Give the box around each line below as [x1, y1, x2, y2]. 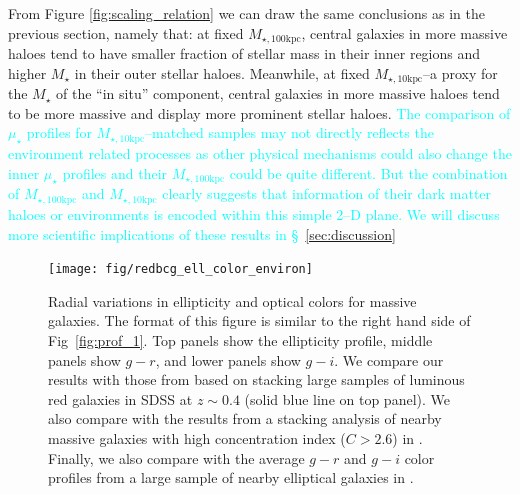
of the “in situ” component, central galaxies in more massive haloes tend [56, 83, 500, 104]
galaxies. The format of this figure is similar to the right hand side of [48, 310, 471, 331]
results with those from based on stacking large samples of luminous [48, 369, 465, 390]
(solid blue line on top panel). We [244, 388, 450, 409]
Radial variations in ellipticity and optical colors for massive [48, 290, 417, 311]
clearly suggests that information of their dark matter [162, 183, 492, 204]
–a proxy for [422, 62, 498, 83]
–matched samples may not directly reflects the [145, 122, 434, 143]
